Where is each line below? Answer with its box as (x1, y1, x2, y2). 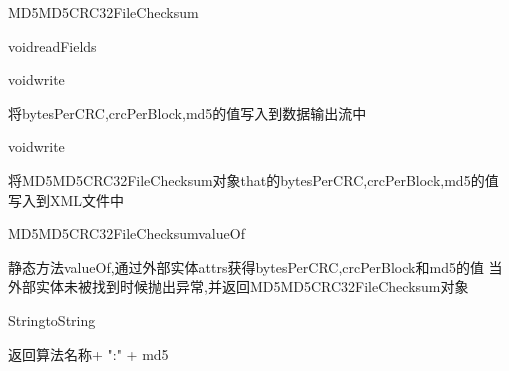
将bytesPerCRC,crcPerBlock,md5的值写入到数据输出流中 (8, 102, 367, 123)
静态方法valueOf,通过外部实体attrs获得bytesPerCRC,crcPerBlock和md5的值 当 (8, 256, 503, 277)
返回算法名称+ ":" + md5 (8, 343, 169, 364)
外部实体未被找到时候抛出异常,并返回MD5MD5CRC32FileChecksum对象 (8, 276, 469, 297)
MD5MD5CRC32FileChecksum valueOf (8, 223, 245, 244)
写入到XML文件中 (8, 189, 125, 210)
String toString (8, 309, 96, 330)
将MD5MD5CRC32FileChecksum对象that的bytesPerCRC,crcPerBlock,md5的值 (8, 169, 499, 190)
